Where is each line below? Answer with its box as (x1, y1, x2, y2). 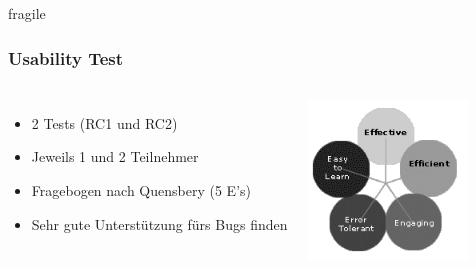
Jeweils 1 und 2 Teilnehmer (31, 146, 199, 167)
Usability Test (8, 45, 124, 70)
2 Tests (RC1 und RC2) (31, 112, 178, 133)
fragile (8, 3, 46, 23)
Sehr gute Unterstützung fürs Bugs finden (31, 213, 288, 234)
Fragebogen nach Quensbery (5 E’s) (31, 180, 251, 200)
